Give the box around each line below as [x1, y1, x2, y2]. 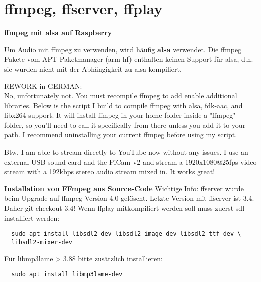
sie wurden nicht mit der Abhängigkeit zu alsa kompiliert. [4, 63, 182, 74]
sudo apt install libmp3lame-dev [11, 271, 123, 278]
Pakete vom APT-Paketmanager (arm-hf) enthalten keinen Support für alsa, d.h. [4, 54, 253, 64]
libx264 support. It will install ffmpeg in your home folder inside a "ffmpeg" [4, 110, 236, 120]
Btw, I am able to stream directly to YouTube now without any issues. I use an [4, 147, 248, 157]
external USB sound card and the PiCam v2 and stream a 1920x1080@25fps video [4, 156, 257, 167]
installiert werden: [4, 212, 60, 223]
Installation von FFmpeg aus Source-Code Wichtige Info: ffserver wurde [4, 183, 244, 193]
